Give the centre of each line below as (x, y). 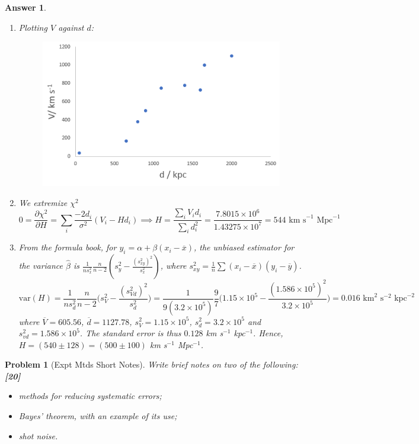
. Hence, (268, 333)
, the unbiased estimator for (244, 247)
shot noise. (38, 435)
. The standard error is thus (130, 333)
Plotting (33, 27)
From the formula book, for (68, 247)
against (71, 27)
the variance (41, 266)
